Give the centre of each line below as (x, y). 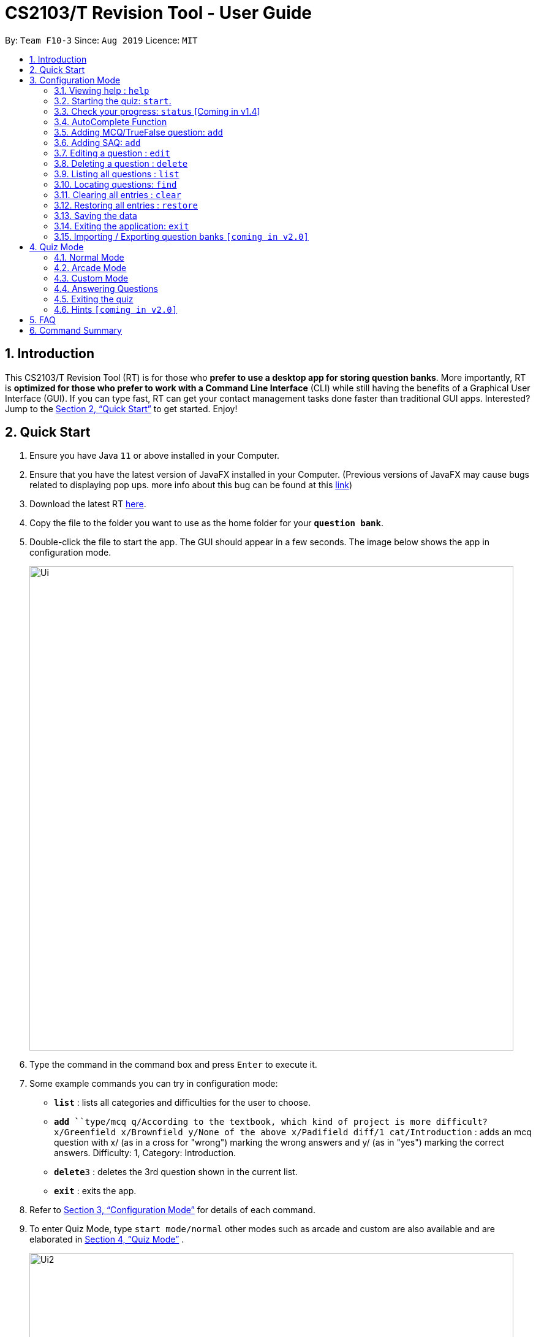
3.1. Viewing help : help (102, 90)
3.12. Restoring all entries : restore (126, 205)
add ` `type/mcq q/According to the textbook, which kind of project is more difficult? (271, 1122)
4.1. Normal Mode (89, 257)
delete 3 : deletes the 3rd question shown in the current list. (176, 1172)
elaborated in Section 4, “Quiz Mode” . (107, 1239)
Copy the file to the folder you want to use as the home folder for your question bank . (206, 523)
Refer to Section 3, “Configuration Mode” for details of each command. (172, 1210)
